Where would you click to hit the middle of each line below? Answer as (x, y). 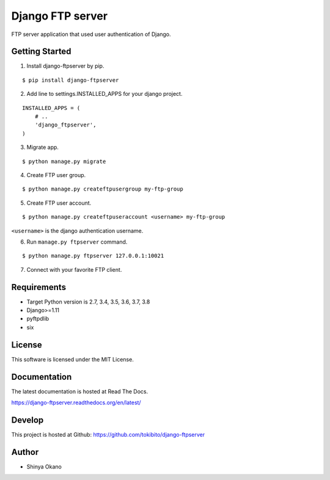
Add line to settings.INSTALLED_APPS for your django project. (105, 94)
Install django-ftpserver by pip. (65, 66)
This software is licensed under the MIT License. (72, 359)
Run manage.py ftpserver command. (77, 242)
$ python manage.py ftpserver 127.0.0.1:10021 (93, 256)
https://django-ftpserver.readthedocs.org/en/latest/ (76, 402)
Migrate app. (43, 147)
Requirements (39, 287)
